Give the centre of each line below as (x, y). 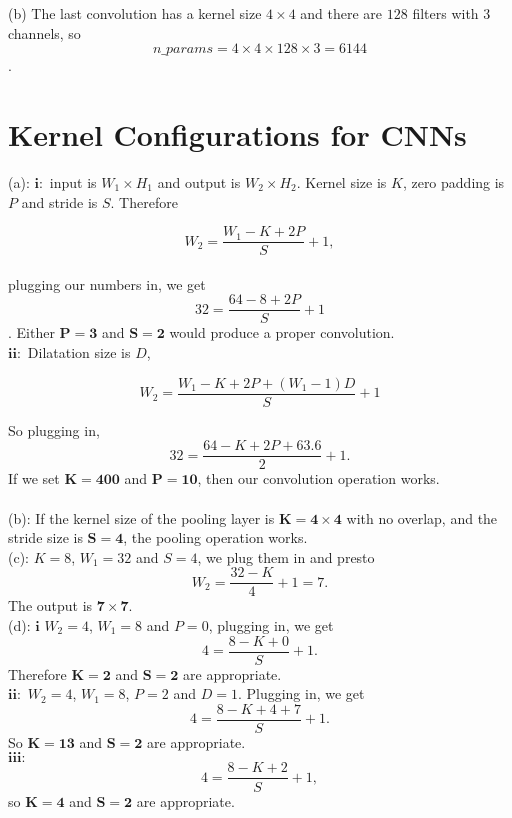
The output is (50, 605)
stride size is (45, 537)
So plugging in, (54, 429)
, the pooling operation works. (215, 537)
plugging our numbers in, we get (107, 283)
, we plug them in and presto (286, 556)
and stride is (59, 201)
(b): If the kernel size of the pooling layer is (141, 517)
